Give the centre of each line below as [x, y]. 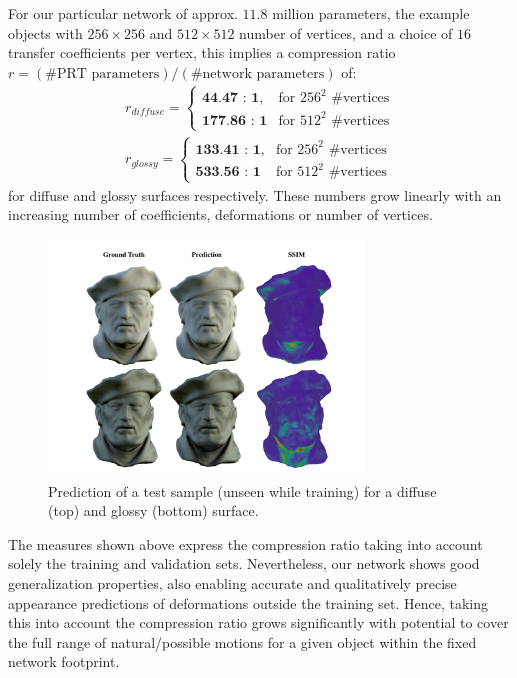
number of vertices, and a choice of [346, 32]
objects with [45, 32]
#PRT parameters [102, 73]
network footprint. [64, 661]
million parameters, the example [371, 13]
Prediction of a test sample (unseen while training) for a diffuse [242, 490]
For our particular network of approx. [123, 13]
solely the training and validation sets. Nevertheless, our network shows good [244, 563]
